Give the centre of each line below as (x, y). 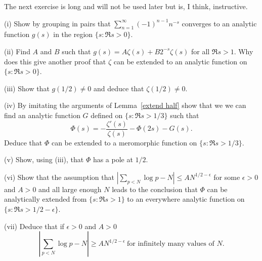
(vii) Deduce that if (34, 226)
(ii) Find (17, 51)
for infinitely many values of (170, 244)
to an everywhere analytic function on (186, 199)
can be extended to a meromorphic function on (124, 142)
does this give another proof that (55, 61)
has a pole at (113, 159)
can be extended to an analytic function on (180, 61)
